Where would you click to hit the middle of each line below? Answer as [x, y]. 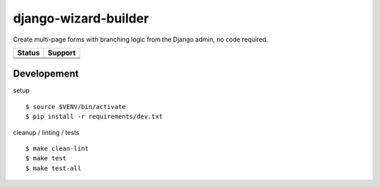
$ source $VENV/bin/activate [76, 107]
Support [62, 53]
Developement [46, 74]
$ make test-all [53, 168]
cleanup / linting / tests [46, 132]
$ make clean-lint [57, 149]
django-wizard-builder [81, 18]
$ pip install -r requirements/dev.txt [94, 117]
